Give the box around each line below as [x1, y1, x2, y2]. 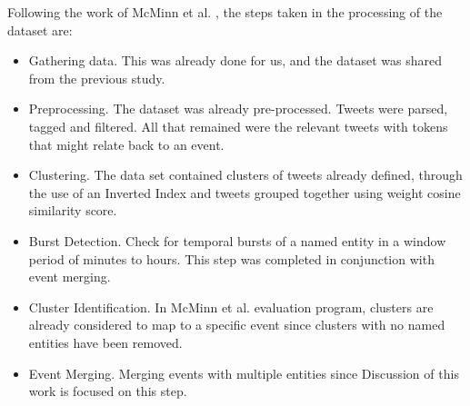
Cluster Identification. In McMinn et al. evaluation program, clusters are [28, 297, 434, 316]
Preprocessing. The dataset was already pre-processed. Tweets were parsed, [28, 99, 448, 118]
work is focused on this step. [28, 381, 187, 401]
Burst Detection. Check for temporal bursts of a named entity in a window [28, 231, 446, 250]
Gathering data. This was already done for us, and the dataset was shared [28, 51, 442, 70]
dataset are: [7, 20, 73, 39]
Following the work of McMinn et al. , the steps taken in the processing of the [7, 3, 443, 21]
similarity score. [28, 201, 117, 220]
